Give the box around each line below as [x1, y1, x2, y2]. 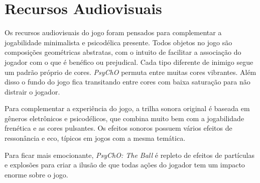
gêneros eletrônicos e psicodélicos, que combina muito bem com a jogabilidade [5, 113, 244, 123]
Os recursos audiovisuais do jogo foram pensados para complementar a [5, 27, 222, 38]
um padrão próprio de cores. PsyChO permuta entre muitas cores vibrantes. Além [5, 66, 256, 77]
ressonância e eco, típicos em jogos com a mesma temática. [5, 133, 186, 143]
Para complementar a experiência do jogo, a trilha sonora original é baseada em [5, 103, 250, 114]
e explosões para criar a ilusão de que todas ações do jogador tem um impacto [5, 159, 245, 170]
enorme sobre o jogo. [5, 169, 68, 179]
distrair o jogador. [5, 86, 60, 97]
